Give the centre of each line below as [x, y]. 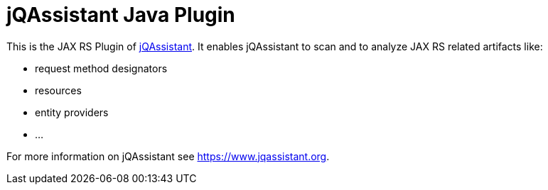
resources [58, 90]
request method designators [101, 68]
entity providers [72, 112]
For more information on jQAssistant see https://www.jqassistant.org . [168, 156]
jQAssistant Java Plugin [121, 15]
